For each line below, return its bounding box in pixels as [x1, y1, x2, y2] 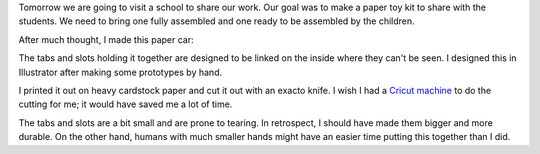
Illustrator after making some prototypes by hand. [18, 66, 223, 78]
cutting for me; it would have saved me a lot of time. [18, 98, 233, 110]
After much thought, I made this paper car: [18, 33, 194, 45]
